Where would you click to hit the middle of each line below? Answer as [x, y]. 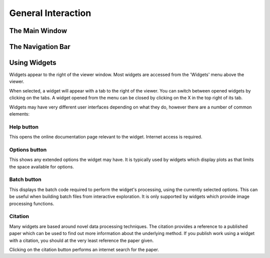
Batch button [25, 179]
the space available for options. [42, 166]
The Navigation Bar [40, 47]
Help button [24, 126]
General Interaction [50, 13]
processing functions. [32, 203]
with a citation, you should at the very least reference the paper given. [81, 240]
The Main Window [38, 31]
